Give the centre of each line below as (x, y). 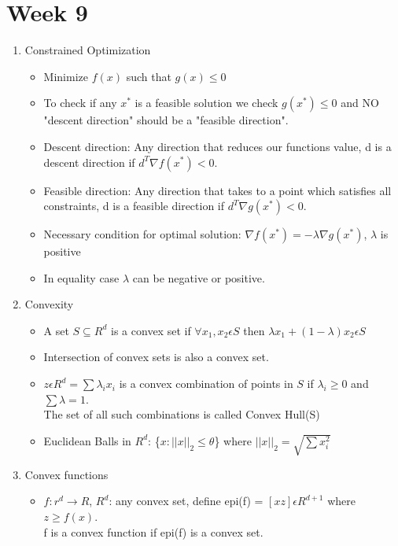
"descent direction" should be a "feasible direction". (166, 120)
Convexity (49, 304)
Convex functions (66, 474)
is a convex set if (151, 330)
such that (149, 76)
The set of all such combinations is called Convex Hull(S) (182, 414)
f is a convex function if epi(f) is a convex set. (153, 531)
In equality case (81, 277)
